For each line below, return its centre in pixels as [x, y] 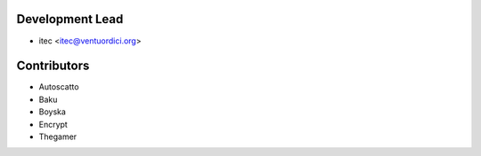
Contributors [53, 66]
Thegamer [58, 136]
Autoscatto [59, 87]
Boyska [53, 112]
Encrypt [53, 124]
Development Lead [70, 19]
